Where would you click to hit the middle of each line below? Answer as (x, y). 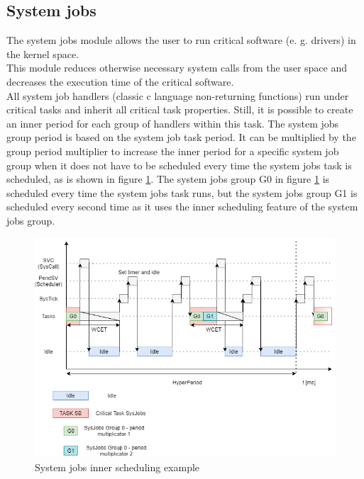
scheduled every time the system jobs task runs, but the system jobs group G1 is (182, 192)
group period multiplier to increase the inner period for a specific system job (173, 151)
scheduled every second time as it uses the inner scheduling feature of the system (182, 207)
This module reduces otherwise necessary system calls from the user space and (177, 68)
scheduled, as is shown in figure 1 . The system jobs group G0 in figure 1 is (168, 179)
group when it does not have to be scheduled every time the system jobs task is (179, 165)
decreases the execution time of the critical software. (120, 81)
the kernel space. (43, 53)
